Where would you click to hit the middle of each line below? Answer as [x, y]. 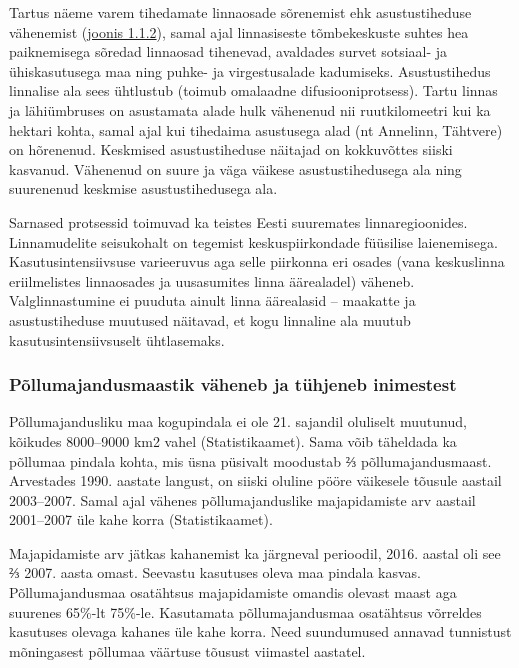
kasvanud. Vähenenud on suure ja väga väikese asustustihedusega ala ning [235, 168]
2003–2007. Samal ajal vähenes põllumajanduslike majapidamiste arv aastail [242, 499]
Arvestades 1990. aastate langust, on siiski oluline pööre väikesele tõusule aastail [255, 480]
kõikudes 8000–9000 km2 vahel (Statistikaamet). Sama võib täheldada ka [233, 440]
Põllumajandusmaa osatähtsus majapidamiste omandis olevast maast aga [233, 592]
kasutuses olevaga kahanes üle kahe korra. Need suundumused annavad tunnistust [260, 631]
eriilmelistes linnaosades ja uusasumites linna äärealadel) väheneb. [212, 280]
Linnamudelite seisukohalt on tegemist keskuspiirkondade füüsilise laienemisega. [253, 241]
